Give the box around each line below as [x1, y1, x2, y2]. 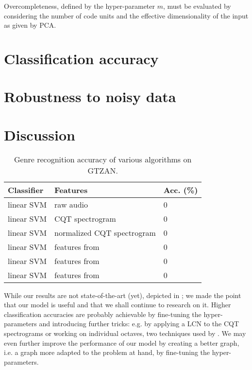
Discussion [4, 124, 75, 144]
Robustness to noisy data [4, 87, 176, 106]
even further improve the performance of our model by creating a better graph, [4, 337, 239, 348]
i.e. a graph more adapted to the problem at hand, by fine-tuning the [4, 347, 210, 357]
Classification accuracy [4, 48, 159, 68]
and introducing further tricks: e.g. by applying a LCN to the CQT [39, 318, 239, 329]
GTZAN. [87, 164, 118, 176]
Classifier [8, 184, 44, 195]
